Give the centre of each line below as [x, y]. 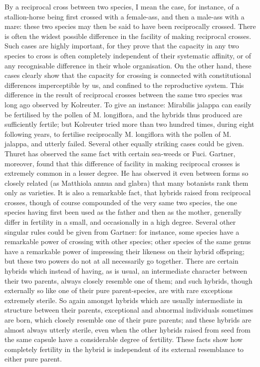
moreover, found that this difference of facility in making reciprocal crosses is [122, 163]
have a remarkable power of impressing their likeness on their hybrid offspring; [125, 251]
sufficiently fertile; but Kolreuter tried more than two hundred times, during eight [130, 124]
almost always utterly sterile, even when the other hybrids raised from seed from [128, 329]
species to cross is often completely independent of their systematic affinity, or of [128, 55]
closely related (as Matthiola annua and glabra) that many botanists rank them [127, 183]
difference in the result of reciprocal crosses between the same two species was [124, 95]
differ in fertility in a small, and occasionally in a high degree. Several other [120, 222]
